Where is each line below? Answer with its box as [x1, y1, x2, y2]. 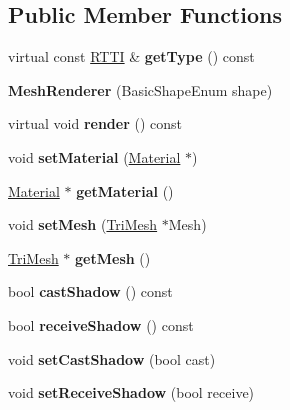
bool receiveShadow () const [8, 314, 194, 335]
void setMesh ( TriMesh [8, 214, 158, 235]
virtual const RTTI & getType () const [8, 46, 255, 67]
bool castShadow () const [8, 281, 173, 302]
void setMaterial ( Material [8, 146, 181, 167]
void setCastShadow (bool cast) [8, 348, 216, 369]
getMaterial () [76, 180, 174, 201]
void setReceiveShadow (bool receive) [8, 382, 255, 403]
